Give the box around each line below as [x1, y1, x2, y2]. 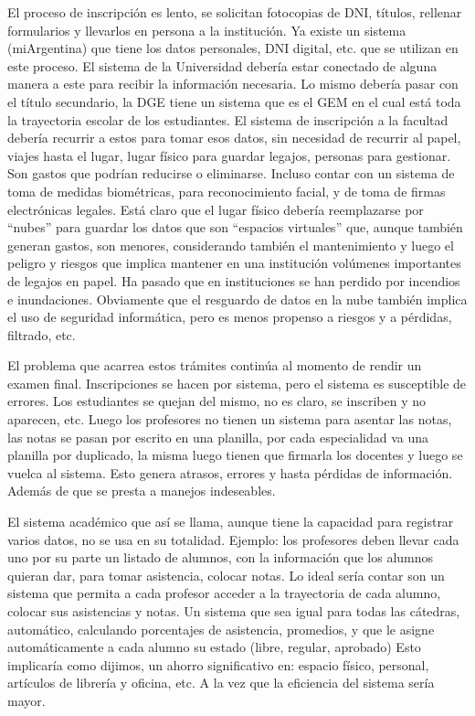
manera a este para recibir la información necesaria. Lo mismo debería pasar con [7, 74, 459, 93]
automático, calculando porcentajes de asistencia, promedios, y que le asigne [7, 619, 435, 638]
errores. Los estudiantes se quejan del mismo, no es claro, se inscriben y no [7, 391, 426, 411]
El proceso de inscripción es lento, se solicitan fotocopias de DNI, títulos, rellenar [7, 3, 462, 21]
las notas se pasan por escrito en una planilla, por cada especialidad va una [7, 427, 429, 446]
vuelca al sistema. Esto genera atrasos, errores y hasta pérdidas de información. [7, 463, 453, 482]
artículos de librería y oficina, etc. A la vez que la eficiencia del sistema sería [7, 673, 435, 692]
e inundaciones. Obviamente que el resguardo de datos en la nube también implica [7, 289, 468, 308]
